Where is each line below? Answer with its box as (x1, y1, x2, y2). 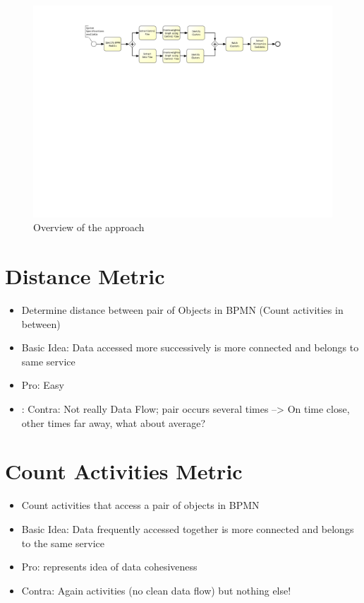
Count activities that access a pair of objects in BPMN (21, 498, 260, 513)
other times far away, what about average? (21, 415, 206, 430)
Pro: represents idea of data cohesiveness (21, 559, 198, 574)
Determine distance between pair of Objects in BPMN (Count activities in (21, 303, 344, 317)
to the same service (21, 535, 105, 550)
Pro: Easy (21, 377, 64, 392)
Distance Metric (5, 262, 165, 291)
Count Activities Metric (5, 457, 243, 486)
